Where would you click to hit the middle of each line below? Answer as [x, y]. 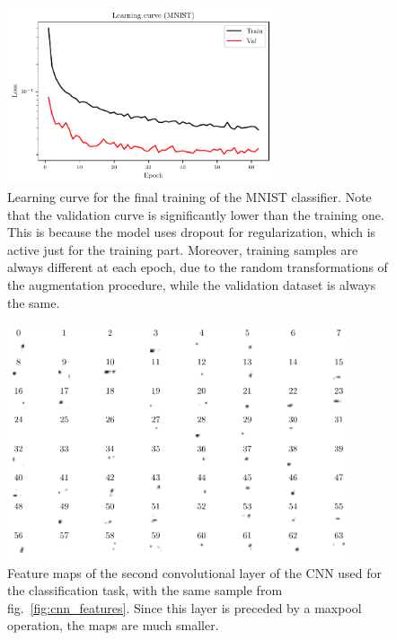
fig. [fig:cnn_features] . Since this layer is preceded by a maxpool [185, 607]
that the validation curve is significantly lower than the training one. [196, 214]
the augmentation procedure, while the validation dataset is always [192, 284]
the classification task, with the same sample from [145, 590]
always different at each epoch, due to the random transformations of [198, 267]
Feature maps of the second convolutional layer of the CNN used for [195, 572]
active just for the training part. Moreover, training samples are [183, 249]
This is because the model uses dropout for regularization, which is [192, 232]
